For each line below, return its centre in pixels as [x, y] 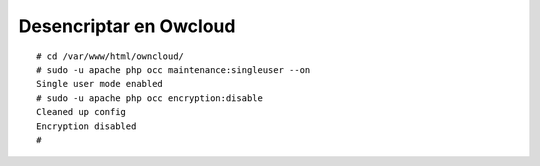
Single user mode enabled [100, 84]
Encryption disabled [86, 126]
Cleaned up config [81, 112]
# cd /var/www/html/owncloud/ [110, 56]
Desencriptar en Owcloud [127, 26]
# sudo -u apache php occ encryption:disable [150, 98]
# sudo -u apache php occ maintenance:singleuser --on [173, 69]
